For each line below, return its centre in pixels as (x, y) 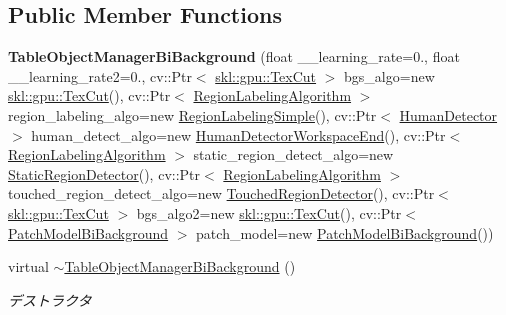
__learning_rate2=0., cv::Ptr (100, 75)
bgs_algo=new (389, 75)
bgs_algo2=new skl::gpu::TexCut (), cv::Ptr (269, 212)
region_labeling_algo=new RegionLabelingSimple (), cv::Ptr (192, 114)
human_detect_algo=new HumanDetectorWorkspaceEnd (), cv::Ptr (238, 134)
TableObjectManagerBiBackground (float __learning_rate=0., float (234, 56)
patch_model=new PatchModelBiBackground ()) (345, 232)
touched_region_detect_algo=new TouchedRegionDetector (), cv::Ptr (221, 193)
